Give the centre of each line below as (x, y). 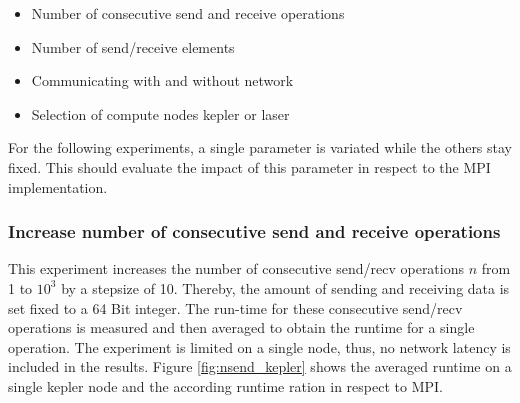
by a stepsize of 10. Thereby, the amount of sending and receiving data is (285, 287)
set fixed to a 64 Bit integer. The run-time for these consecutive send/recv (235, 307)
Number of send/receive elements (133, 46)
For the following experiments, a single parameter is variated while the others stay (260, 147)
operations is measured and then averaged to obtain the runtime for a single (241, 327)
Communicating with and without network (162, 80)
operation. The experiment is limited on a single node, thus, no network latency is (259, 346)
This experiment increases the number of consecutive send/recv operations (236, 268)
